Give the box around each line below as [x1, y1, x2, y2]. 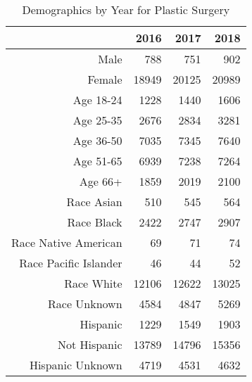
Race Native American [11, 234, 122, 250]
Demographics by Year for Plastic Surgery [22, 1, 230, 18]
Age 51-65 [73, 153, 122, 169]
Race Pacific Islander [19, 255, 122, 271]
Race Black [67, 214, 122, 230]
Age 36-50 [73, 132, 122, 148]
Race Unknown [48, 295, 122, 312]
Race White [64, 275, 122, 291]
